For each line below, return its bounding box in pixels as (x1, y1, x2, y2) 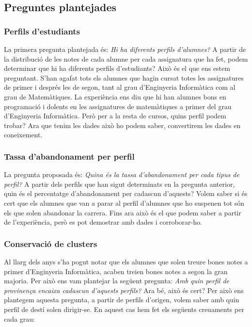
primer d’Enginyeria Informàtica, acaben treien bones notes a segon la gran (4, 266, 228, 276)
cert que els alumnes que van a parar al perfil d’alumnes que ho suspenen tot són (4, 197, 245, 208)
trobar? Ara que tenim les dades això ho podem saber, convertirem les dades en (4, 120, 241, 130)
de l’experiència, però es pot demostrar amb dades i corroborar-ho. (4, 217, 202, 227)
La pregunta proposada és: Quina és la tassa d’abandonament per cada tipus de (4, 169, 239, 180)
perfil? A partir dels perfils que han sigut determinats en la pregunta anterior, (4, 179, 235, 189)
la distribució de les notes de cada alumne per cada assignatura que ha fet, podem (4, 53, 248, 64)
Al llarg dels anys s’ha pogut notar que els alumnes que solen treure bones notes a (4, 256, 248, 266)
